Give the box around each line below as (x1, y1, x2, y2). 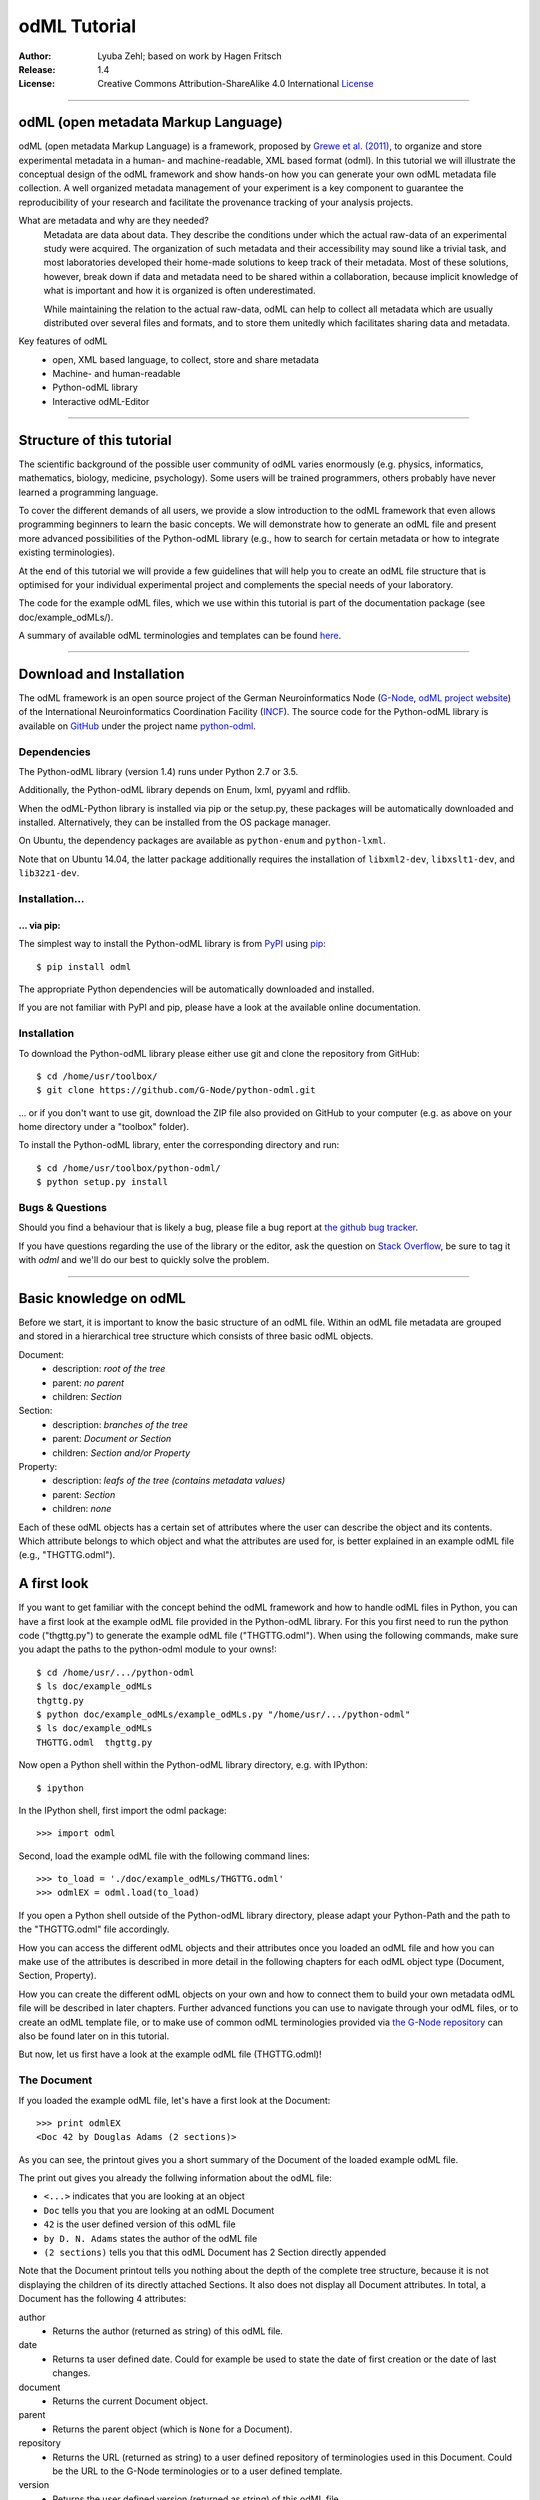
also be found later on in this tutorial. (18, 2030, 170, 2042)
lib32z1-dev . (18, 867, 80, 879)
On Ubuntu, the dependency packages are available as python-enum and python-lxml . (18, 835, 386, 847)
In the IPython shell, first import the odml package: (18, 1804, 227, 1816)
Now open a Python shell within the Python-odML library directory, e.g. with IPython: (18, 1759, 369, 1771)
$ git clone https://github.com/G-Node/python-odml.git (36, 1085, 316, 1096)
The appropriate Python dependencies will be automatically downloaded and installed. (18, 983, 375, 995)
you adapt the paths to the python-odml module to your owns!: (18, 1643, 277, 1655)
